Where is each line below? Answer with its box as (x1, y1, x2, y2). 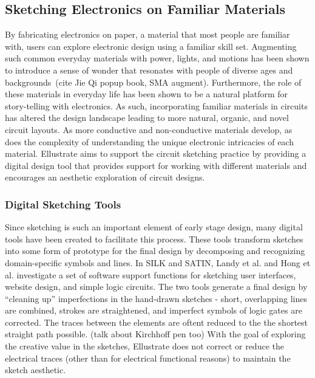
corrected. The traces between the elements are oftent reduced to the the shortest (5, 315, 308, 328)
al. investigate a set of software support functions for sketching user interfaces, (5, 268, 296, 281)
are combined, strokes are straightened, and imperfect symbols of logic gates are (5, 304, 302, 317)
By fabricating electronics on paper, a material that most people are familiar (5, 28, 290, 41)
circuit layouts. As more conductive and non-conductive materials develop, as (5, 123, 293, 136)
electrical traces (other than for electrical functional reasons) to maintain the (5, 351, 291, 364)
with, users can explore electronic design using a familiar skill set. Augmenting (5, 40, 297, 52)
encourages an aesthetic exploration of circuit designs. (5, 171, 205, 184)
